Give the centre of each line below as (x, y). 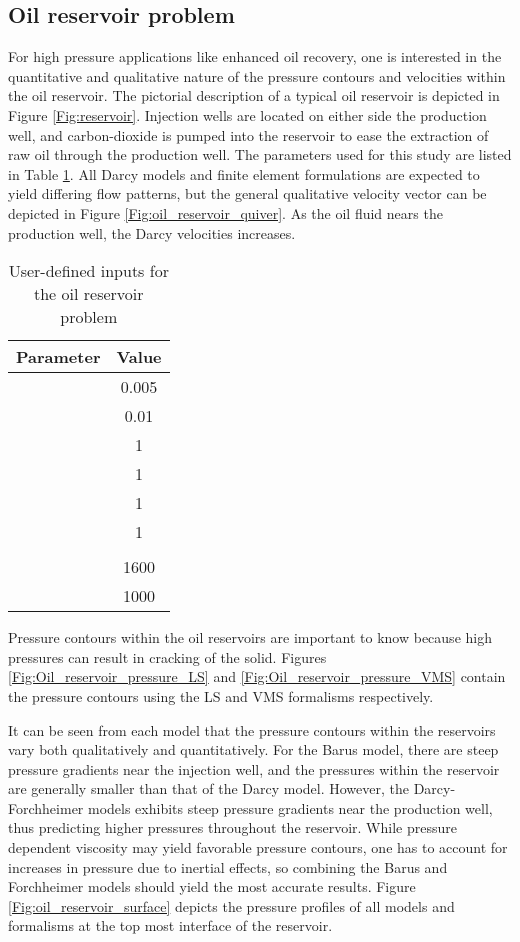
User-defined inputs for (88, 271)
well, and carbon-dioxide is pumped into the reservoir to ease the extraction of (248, 134)
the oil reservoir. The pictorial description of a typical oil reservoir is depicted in (254, 95)
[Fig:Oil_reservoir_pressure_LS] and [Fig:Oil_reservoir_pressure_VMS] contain (257, 676)
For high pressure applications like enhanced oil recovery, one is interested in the (255, 56)
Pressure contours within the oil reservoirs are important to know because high (250, 637)
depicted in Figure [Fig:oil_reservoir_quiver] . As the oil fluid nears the (225, 212)
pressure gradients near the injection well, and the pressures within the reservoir (254, 768)
